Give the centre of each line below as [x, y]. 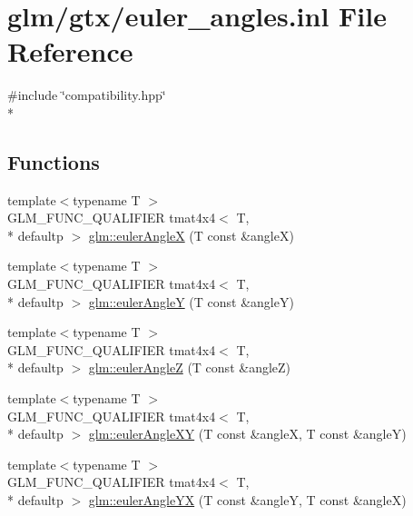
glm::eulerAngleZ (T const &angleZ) [190, 367]
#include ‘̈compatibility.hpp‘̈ [87, 95]
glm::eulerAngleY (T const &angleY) [191, 301]
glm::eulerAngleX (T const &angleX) [191, 235]
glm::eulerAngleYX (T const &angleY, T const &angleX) [247, 500]
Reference [70, 51]
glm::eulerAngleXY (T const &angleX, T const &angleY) [247, 434]
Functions [54, 161]
